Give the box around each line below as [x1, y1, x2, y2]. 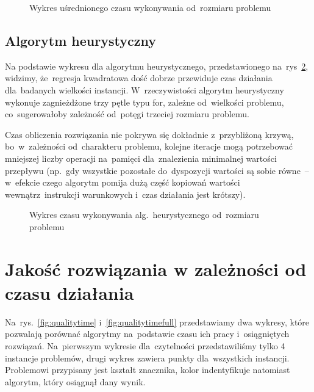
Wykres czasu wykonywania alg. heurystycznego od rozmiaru [29, 208, 259, 221]
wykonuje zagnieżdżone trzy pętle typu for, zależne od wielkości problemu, [5, 95, 284, 108]
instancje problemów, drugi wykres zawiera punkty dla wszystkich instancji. [5, 351, 290, 364]
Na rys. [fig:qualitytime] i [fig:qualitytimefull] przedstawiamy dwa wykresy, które [5, 315, 310, 328]
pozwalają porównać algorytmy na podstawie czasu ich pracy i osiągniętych [5, 327, 290, 340]
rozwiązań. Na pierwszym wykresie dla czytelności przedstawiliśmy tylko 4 [5, 339, 285, 352]
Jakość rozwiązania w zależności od [5, 256, 307, 281]
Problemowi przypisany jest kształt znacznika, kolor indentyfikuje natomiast [5, 363, 290, 376]
